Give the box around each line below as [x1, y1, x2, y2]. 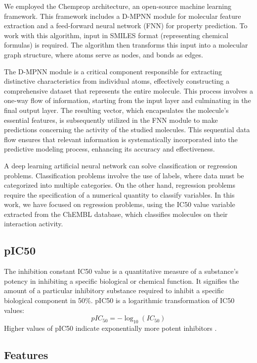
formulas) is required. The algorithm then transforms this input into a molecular [4, 40, 248, 50]
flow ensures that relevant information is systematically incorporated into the [4, 134, 238, 144]
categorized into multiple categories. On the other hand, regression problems [4, 180, 235, 190]
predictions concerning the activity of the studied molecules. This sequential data [4, 124, 250, 135]
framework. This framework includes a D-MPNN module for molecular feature [4, 10, 241, 21]
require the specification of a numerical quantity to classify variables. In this [4, 189, 235, 200]
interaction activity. [4, 218, 63, 229]
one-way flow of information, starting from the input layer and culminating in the [4, 95, 251, 105]
